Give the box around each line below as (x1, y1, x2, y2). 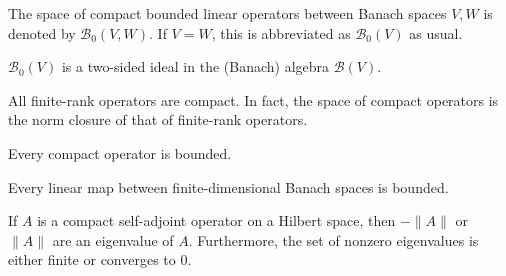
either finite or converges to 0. (8, 249, 192, 270)
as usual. (409, 22, 463, 43)
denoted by (8, 22, 76, 43)
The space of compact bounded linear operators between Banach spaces (8, 3, 447, 23)
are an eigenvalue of (52, 229, 174, 250)
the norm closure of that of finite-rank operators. (8, 109, 308, 130)
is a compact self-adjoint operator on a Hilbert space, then (37, 210, 396, 231)
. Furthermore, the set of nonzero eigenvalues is (188, 229, 479, 250)
